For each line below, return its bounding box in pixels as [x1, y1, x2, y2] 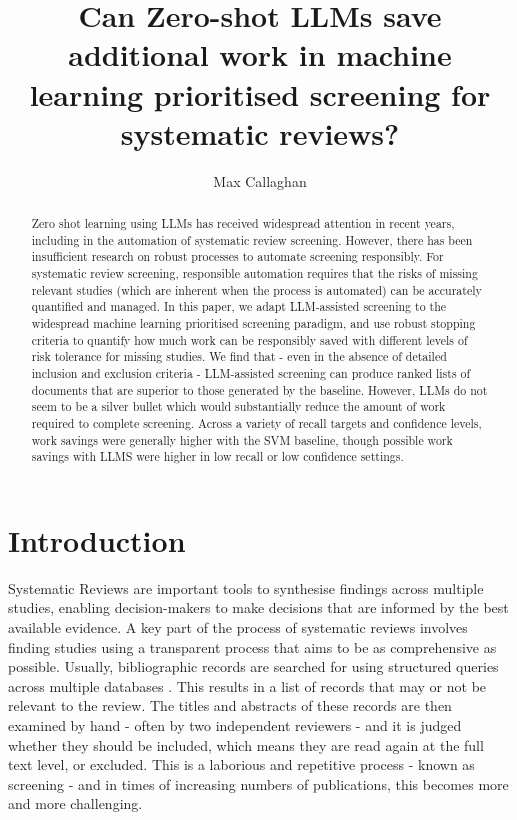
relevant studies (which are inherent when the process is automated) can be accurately [31, 281, 482, 298]
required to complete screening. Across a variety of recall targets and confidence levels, [31, 414, 482, 431]
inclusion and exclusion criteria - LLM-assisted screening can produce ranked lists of [31, 364, 471, 381]
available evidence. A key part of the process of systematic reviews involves [8, 617, 468, 638]
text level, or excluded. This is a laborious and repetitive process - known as [8, 754, 475, 775]
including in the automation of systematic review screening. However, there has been [31, 231, 473, 248]
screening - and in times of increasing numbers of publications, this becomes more [8, 773, 509, 794]
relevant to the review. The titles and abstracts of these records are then [8, 695, 452, 716]
